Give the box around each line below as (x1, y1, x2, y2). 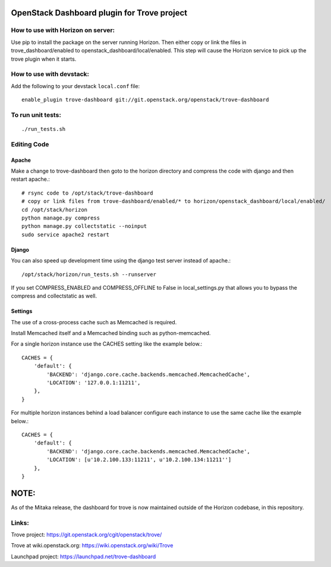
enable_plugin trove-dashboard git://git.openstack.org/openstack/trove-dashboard (21, 96, 269, 104)
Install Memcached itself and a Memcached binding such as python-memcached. (11, 330, 211, 337)
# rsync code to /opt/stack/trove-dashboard (21, 189, 154, 196)
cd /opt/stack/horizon (21, 206, 88, 213)
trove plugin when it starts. (11, 55, 77, 62)
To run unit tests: (11, 111, 62, 119)
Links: (11, 518, 29, 527)
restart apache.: (11, 176, 51, 183)
